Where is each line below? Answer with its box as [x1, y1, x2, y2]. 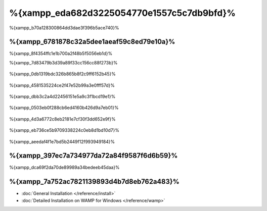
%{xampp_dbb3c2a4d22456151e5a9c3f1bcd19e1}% [9, 94, 116, 100]
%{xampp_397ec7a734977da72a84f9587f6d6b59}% [9, 152, 178, 160]
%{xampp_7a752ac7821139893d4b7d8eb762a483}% [9, 177, 180, 186]
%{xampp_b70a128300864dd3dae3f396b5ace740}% [9, 25, 120, 31]
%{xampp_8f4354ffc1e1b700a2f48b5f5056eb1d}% [9, 51, 113, 56]
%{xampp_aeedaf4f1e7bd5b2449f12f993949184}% [9, 139, 115, 145]
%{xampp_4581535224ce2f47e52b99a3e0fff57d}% [9, 82, 115, 88]
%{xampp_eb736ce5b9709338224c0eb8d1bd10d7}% [9, 127, 120, 133]
